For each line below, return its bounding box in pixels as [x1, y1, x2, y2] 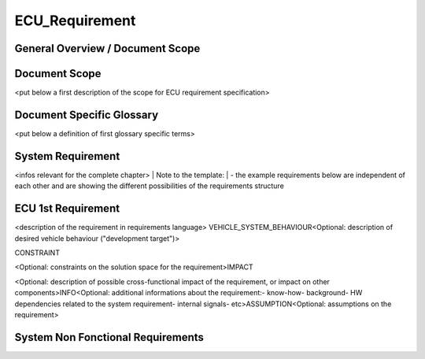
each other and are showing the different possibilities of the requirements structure [14, 181, 285, 191]
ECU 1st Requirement [14, 202, 120, 216]
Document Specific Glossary [14, 108, 159, 121]
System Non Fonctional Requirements [14, 331, 205, 344]
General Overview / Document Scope [14, 42, 201, 55]
